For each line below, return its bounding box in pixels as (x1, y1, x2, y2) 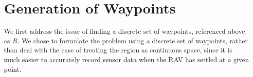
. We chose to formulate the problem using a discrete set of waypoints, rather (17, 35, 248, 45)
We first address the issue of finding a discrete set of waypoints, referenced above (4, 26, 245, 36)
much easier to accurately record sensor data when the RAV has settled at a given (4, 54, 249, 64)
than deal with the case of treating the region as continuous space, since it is (4, 45, 233, 55)
